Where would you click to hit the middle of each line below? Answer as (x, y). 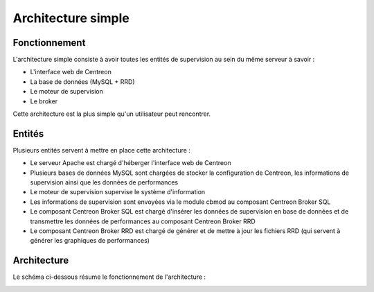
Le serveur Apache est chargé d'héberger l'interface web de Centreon (131, 163)
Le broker (44, 101)
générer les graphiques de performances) (90, 241)
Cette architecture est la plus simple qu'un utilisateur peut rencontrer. (112, 114)
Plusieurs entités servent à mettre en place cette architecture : (101, 150)
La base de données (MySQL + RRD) (82, 81)
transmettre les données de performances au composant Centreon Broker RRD (143, 221)
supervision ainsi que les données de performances (104, 182)
